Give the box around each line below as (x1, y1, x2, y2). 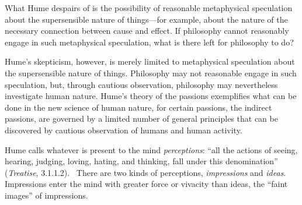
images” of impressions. (5, 189, 88, 201)
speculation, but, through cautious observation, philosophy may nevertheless (5, 78, 278, 90)
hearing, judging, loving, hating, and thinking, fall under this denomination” (5, 155, 278, 167)
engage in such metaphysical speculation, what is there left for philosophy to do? (5, 36, 294, 48)
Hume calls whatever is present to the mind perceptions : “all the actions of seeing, (5, 143, 298, 155)
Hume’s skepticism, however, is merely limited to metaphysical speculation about (5, 55, 295, 68)
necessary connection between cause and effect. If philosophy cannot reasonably (5, 24, 289, 37)
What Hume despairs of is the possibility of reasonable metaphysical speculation (5, 2, 293, 13)
